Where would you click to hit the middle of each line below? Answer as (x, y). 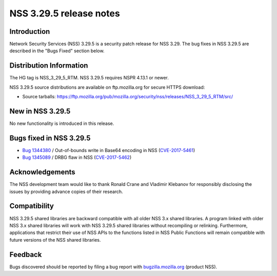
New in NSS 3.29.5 (40, 111)
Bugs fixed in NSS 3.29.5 (50, 138)
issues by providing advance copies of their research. (66, 192)
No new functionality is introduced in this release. (62, 123)
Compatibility (32, 206)
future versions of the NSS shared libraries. (55, 240)
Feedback (26, 254)
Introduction (30, 31)
